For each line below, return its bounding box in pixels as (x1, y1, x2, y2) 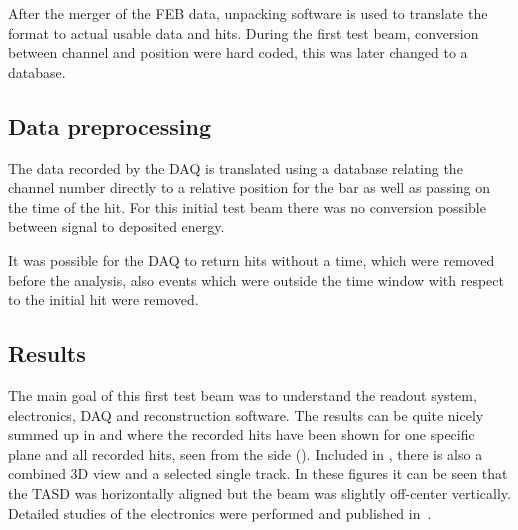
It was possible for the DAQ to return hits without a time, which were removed (8, 249, 495, 270)
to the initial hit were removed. (8, 289, 199, 310)
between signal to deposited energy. (8, 216, 225, 237)
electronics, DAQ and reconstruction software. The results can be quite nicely (8, 404, 484, 425)
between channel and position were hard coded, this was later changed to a (8, 42, 468, 63)
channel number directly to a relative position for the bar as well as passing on (8, 177, 491, 198)
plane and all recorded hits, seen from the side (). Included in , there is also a (8, 443, 483, 464)
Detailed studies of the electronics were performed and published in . (8, 502, 432, 523)
